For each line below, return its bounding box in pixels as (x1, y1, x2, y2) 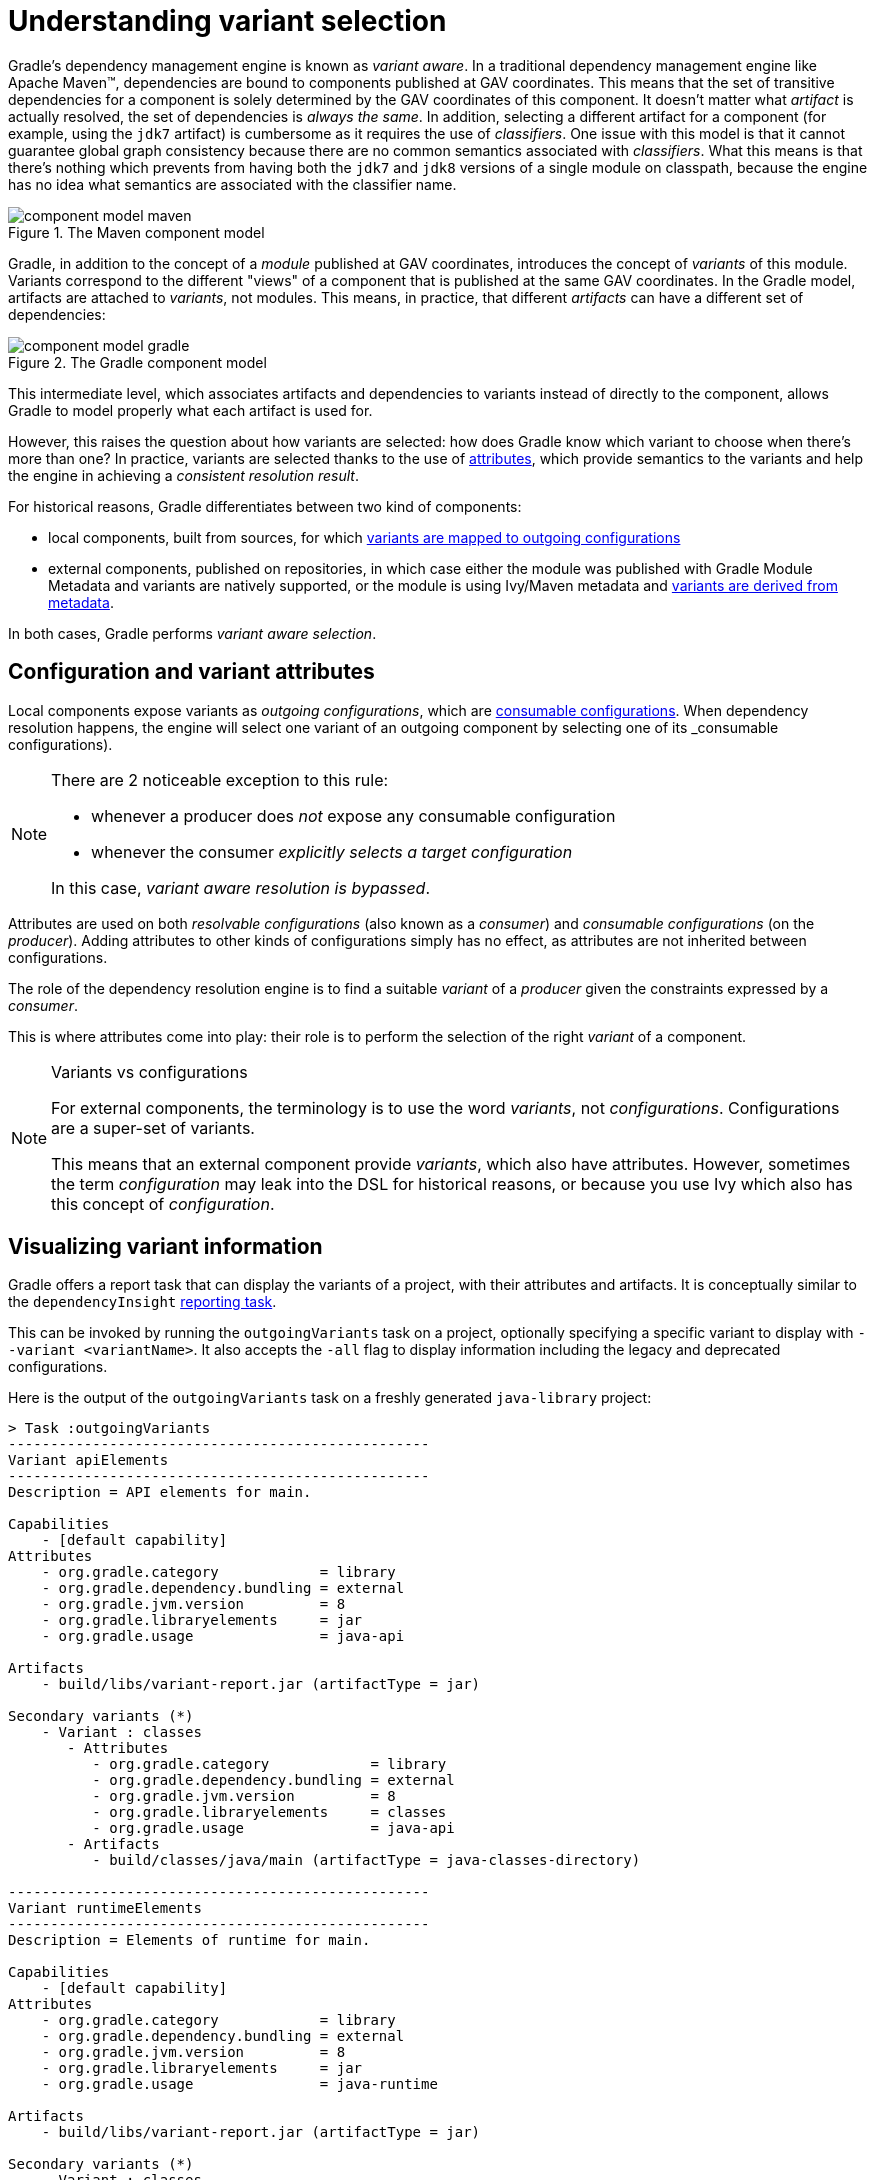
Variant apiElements (8, 1452, 169, 1469)
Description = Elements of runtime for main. (8, 1932, 371, 1949)
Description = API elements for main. (8, 1484, 312, 1501)
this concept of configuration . (51, 1193, 275, 1214)
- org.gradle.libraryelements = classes (92, 1804, 447, 1821)
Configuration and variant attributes (8, 659, 375, 685)
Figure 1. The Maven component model (8, 223, 265, 241)
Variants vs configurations (51, 1061, 248, 1082)
